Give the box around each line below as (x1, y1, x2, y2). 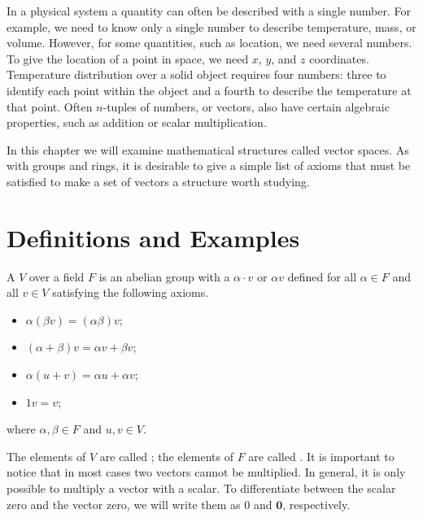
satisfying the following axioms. (52, 284, 209, 301)
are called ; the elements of (99, 447, 233, 464)
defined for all (287, 268, 357, 285)
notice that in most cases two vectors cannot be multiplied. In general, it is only (7, 464, 406, 481)
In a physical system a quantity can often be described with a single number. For (7, 2, 411, 19)
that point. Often (7, 98, 93, 115)
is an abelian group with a (98, 268, 230, 285)
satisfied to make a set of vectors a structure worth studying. (7, 172, 310, 189)
